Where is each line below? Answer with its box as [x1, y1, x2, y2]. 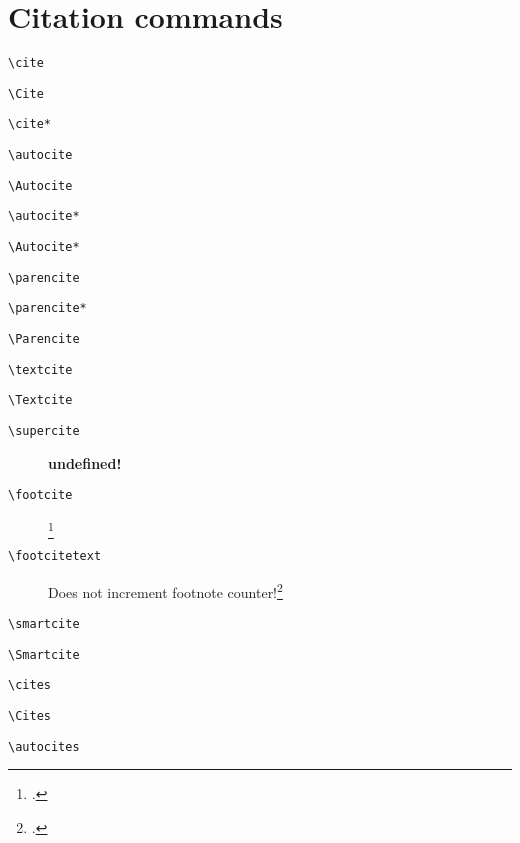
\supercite [8, 424, 80, 438]
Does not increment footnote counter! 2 [48, 578, 283, 602]
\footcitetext [8, 549, 102, 564]
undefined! [48, 452, 122, 473]
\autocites [8, 739, 80, 754]
